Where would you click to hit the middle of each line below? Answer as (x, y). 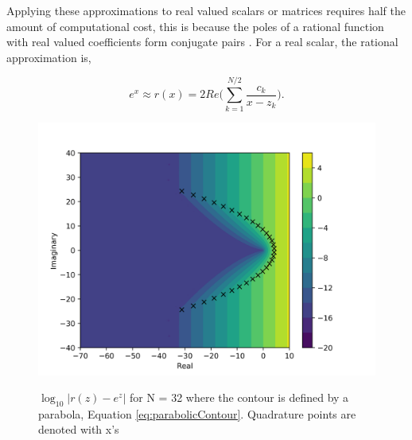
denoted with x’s (79, 429)
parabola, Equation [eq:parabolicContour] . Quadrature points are (197, 413)
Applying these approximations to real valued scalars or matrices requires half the (206, 10)
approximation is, (49, 57)
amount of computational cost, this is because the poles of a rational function (195, 26)
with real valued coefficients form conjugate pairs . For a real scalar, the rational (202, 42)
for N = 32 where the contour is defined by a (239, 397)
